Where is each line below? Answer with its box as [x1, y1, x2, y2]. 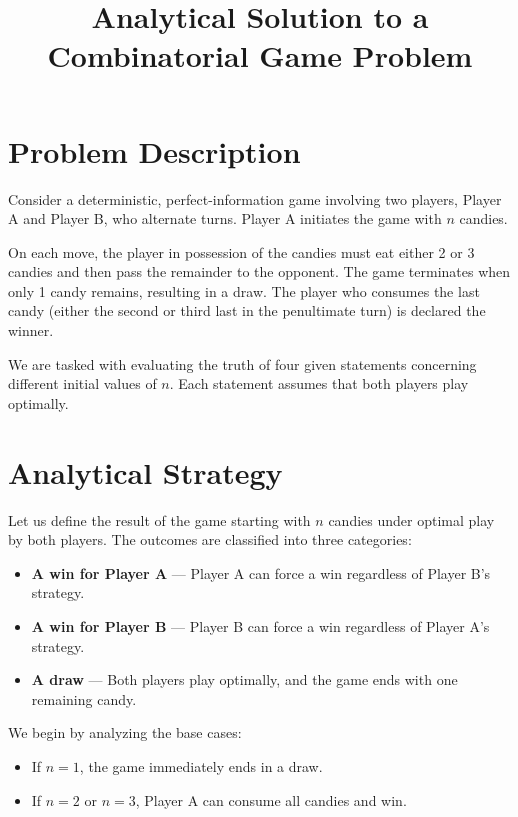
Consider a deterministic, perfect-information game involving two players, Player [8, 188, 502, 209]
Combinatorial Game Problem [47, 35, 473, 76]
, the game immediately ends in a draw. [79, 755, 323, 776]
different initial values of [8, 373, 157, 394]
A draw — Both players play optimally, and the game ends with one [31, 669, 458, 690]
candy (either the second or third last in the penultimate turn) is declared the [8, 300, 486, 321]
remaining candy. [31, 688, 137, 709]
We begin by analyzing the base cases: [8, 722, 242, 743]
